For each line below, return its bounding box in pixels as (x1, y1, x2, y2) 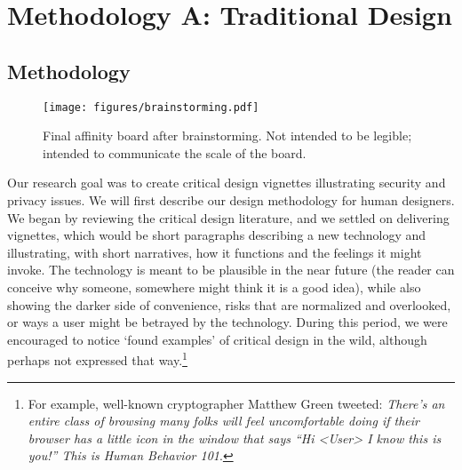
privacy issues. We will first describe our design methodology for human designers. (7, 191, 455, 210)
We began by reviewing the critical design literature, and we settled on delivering (7, 208, 450, 227)
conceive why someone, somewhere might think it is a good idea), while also (7, 277, 421, 296)
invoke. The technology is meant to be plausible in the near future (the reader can (7, 260, 455, 279)
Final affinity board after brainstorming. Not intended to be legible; (43, 126, 412, 145)
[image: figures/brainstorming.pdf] (43, 100, 259, 114)
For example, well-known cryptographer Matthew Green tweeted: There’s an (28, 394, 445, 412)
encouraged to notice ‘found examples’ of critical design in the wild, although (7, 330, 427, 348)
